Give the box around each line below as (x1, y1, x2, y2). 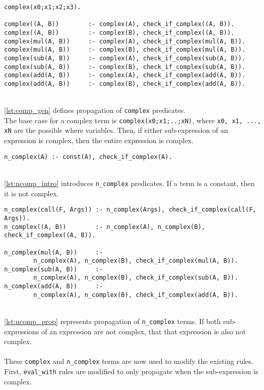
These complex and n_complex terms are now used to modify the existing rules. (4, 356, 253, 366)
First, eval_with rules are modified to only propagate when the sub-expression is (4, 366, 258, 377)
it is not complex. (4, 188, 59, 198)
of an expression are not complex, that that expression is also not (41, 326, 246, 336)
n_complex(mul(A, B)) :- (4, 248, 103, 256)
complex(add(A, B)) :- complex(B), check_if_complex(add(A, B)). (4, 80, 246, 87)
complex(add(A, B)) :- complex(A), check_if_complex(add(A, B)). (4, 72, 246, 79)
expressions (4, 326, 39, 336)
